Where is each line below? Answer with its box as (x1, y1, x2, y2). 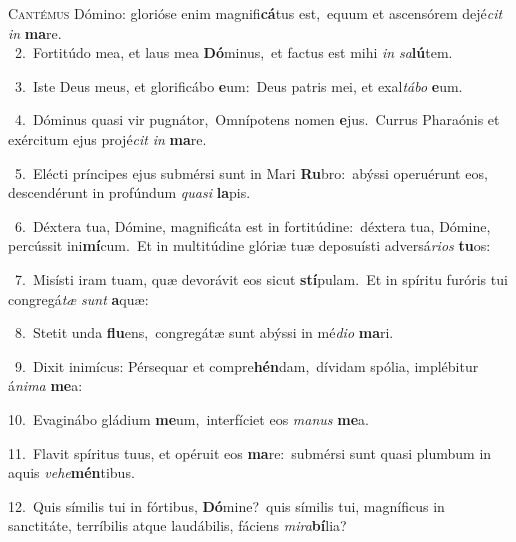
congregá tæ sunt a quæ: (8, 288, 149, 309)
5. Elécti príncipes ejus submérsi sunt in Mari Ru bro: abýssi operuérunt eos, (14, 162, 488, 183)
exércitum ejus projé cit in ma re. (8, 128, 207, 149)
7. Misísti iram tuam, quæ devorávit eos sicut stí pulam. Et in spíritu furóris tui (14, 268, 508, 289)
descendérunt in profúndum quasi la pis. (8, 182, 251, 203)
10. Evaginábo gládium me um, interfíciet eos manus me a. (8, 408, 369, 429)
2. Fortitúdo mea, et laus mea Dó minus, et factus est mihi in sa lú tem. (14, 42, 453, 63)
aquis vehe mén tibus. (8, 462, 135, 483)
